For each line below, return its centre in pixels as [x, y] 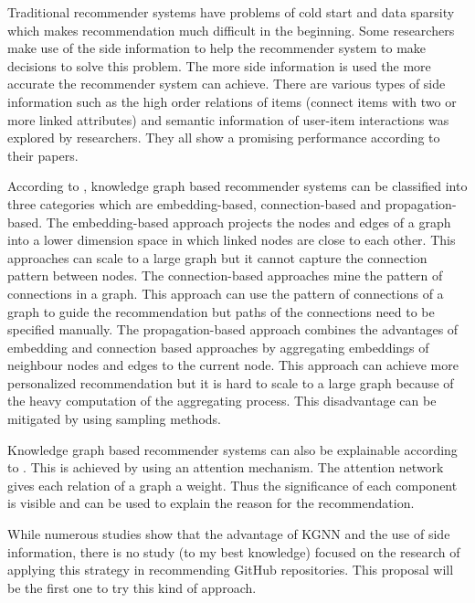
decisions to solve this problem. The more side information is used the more [219, 65]
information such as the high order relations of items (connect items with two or [232, 101]
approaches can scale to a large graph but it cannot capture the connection [217, 257]
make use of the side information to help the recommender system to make [217, 48]
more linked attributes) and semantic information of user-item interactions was [228, 119]
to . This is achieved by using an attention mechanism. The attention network [226, 467]
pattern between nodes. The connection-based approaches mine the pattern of [225, 275]
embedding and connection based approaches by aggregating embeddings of [218, 347]
